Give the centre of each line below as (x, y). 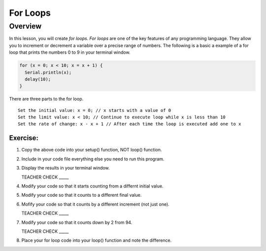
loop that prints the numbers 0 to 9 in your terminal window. (70, 52)
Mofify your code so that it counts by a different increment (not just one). (95, 204)
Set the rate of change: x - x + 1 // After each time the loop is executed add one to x (130, 124)
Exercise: (24, 138)
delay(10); (38, 79)
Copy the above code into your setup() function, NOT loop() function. (92, 150)
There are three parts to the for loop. (46, 99)
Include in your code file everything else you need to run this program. (93, 159)
